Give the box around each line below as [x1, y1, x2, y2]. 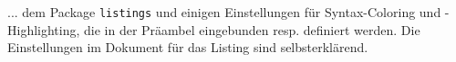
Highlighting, [7, 20, 80, 39]
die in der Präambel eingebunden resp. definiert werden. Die [84, 20, 420, 39]
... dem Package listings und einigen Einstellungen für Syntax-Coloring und [7, 3, 441, 21]
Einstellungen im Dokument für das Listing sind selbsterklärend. [7, 38, 368, 57]
